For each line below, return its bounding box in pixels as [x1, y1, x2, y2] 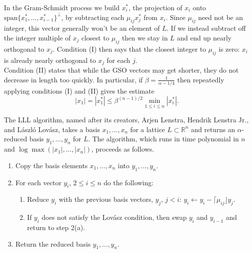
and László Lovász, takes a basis [4, 124, 100, 134]
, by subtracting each [61, 12, 125, 22]
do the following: [104, 177, 154, 187]
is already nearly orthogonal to [4, 55, 96, 65]
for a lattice [130, 124, 165, 134]
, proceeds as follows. [91, 144, 154, 154]
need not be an [198, 12, 243, 22]
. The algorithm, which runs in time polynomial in [88, 134, 239, 144]
